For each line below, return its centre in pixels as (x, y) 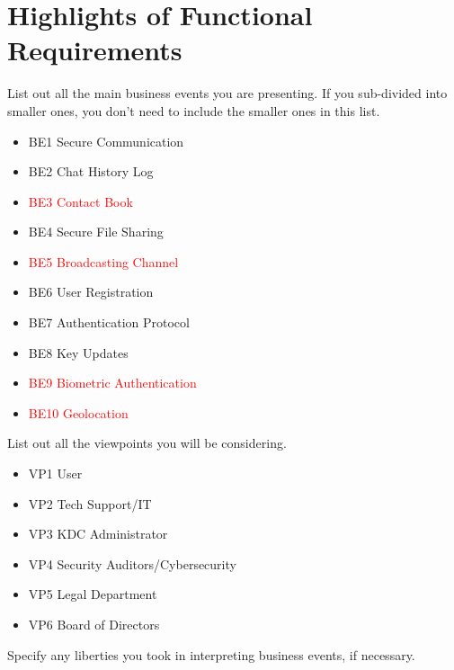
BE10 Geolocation (78, 412)
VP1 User (55, 473)
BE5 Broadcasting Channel (103, 261)
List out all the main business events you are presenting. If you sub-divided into (227, 93)
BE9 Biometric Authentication (112, 383)
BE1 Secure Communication (106, 141)
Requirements (95, 50)
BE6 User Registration (91, 292)
